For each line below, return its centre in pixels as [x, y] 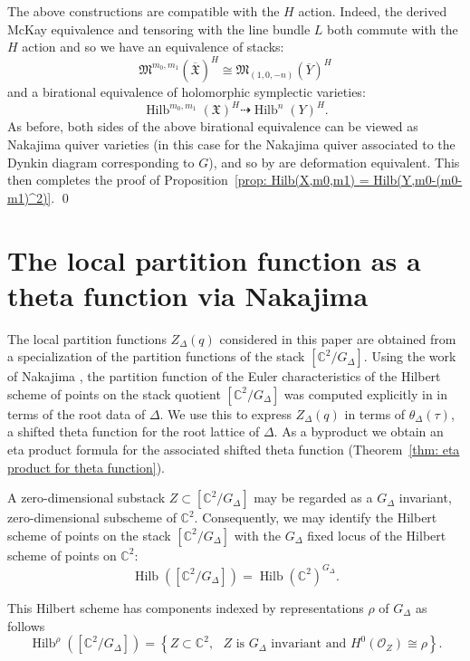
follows [26, 625]
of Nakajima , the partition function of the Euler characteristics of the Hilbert [224, 376]
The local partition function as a [214, 259]
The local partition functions [87, 338]
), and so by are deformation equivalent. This [334, 162]
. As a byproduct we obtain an [359, 431]
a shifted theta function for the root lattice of [134, 431]
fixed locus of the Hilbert [377, 535]
